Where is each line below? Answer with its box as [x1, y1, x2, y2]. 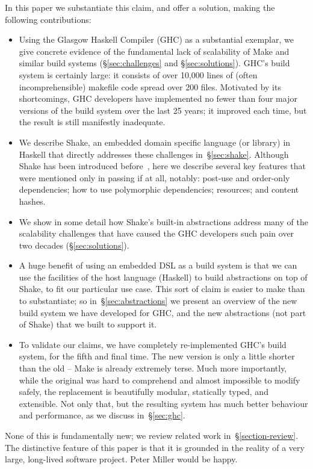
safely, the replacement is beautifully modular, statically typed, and [19, 385, 268, 398]
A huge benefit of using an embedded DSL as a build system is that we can [19, 259, 297, 272]
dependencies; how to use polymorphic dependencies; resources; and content [19, 183, 299, 196]
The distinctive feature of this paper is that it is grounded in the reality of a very [5, 441, 305, 453]
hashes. [19, 194, 46, 207]
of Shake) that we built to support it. [19, 318, 157, 331]
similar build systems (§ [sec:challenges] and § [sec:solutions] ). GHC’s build [19, 57, 290, 69]
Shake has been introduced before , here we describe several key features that [19, 160, 306, 172]
